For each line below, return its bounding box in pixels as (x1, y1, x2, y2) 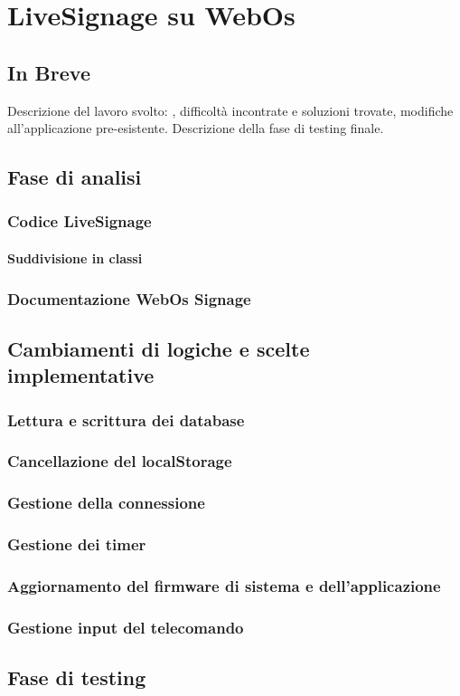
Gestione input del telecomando (7, 615, 244, 638)
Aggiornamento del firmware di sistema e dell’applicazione (7, 574, 441, 596)
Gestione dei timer (7, 533, 146, 556)
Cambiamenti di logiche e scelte (7, 334, 310, 362)
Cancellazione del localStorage (7, 450, 232, 472)
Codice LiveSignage (7, 210, 152, 233)
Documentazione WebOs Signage (7, 287, 251, 310)
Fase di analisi (7, 163, 142, 191)
